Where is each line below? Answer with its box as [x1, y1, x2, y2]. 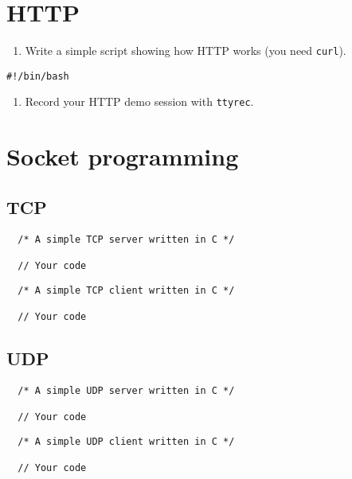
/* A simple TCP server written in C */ [18, 233, 235, 245]
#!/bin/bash [6, 70, 69, 82]
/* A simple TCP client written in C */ [18, 284, 235, 296]
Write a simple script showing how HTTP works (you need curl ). [25, 42, 346, 59]
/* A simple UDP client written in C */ [18, 435, 235, 447]
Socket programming [6, 140, 239, 173]
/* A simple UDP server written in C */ [18, 384, 235, 396]
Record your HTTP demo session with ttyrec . [25, 93, 254, 110]
